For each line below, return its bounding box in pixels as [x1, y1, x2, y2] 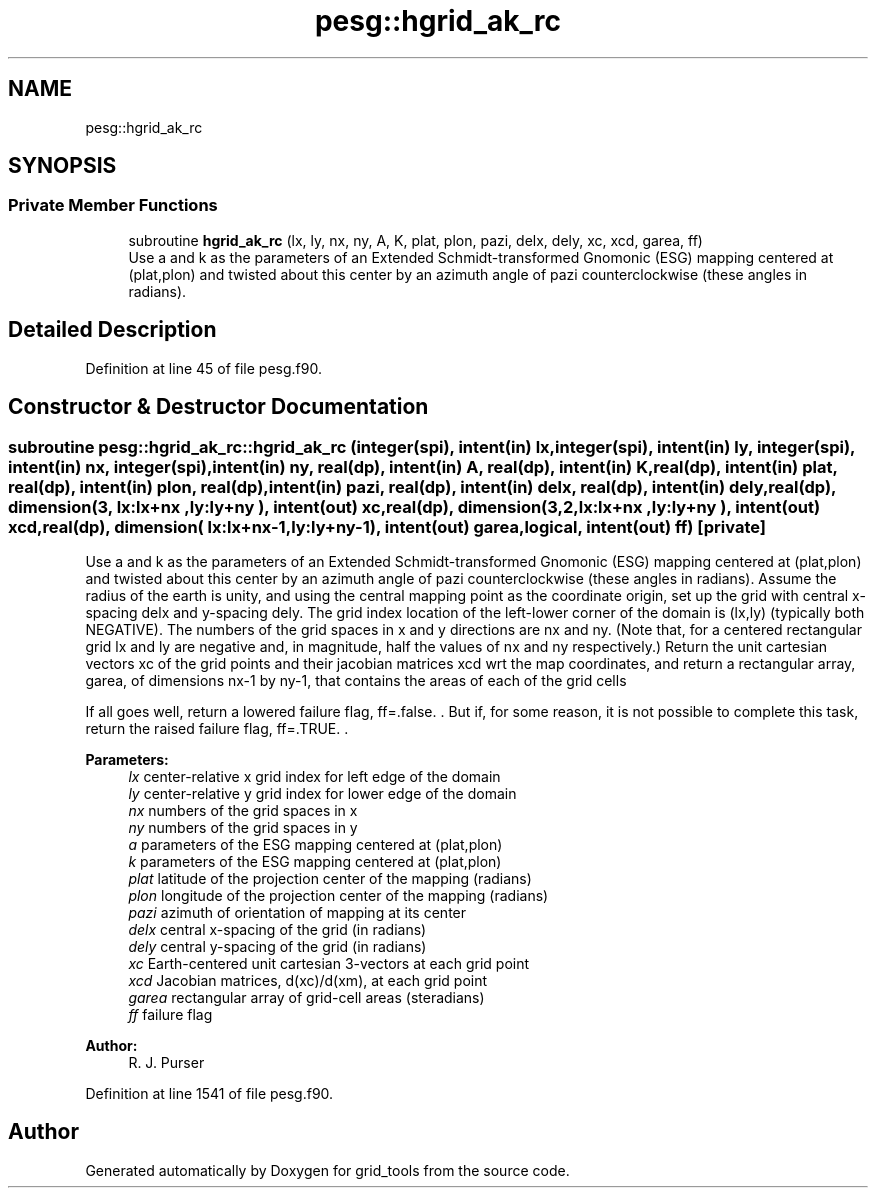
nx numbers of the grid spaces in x [128, 801, 358, 819]
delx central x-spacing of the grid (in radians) [128, 920, 427, 938]
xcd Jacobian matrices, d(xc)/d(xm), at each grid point [128, 971, 488, 989]
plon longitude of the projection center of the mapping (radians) [128, 886, 549, 904]
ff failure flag [128, 1005, 213, 1023]
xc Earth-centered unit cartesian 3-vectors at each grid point [128, 954, 530, 972]
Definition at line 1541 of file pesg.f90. [85, 1084, 334, 1102]
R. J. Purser [128, 1053, 205, 1071]
